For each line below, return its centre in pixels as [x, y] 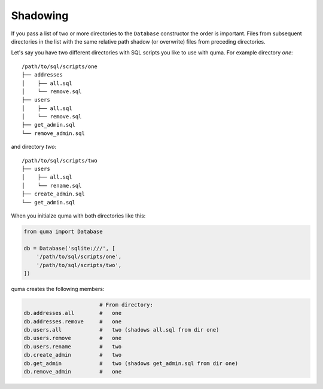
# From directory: [126, 304]
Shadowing [40, 16]
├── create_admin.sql [53, 194]
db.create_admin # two [73, 355]
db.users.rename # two [73, 346]
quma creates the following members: [58, 289]
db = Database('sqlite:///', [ [70, 248]
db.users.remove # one [73, 338]
